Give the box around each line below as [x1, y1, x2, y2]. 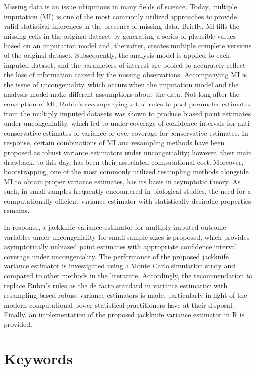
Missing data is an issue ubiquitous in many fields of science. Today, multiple [4, 1, 237, 11]
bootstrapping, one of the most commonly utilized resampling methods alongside [4, 166, 249, 177]
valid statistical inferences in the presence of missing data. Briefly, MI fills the [4, 21, 240, 31]
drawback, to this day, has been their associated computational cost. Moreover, [4, 157, 244, 167]
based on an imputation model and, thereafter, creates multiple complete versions [4, 40, 252, 51]
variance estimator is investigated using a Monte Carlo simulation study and [4, 261, 236, 271]
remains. [4, 205, 30, 215]
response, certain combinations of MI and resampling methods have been [4, 137, 225, 148]
